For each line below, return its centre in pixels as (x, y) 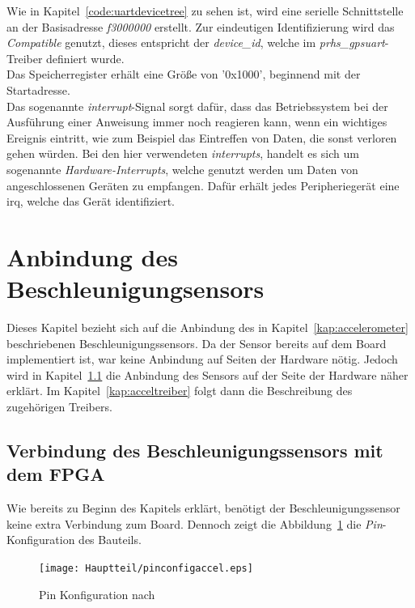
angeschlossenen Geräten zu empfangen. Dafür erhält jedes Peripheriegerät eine (203, 185)
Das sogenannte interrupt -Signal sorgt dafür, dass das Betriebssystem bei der (197, 106)
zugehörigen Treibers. (59, 406)
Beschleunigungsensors (136, 289)
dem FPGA (56, 474)
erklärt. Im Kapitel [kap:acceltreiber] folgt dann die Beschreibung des (180, 391)
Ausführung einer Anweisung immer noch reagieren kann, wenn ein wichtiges (197, 122)
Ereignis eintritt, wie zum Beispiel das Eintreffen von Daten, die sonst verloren (202, 137)
